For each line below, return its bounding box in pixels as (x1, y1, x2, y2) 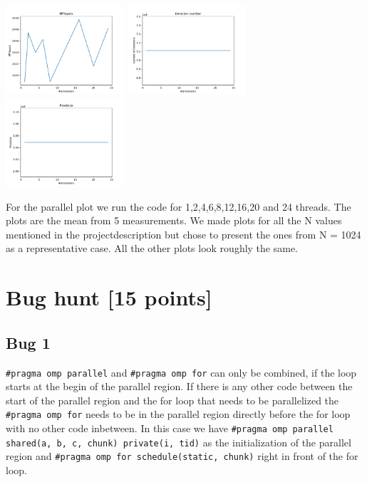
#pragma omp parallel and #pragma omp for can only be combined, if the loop (6, 365, 357, 379)
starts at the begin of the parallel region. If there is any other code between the (6, 379, 353, 394)
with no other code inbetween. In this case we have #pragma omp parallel (6, 421, 334, 436)
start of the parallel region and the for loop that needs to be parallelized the (6, 392, 339, 407)
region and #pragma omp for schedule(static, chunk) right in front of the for (6, 449, 358, 463)
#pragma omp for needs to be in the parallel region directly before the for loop (6, 407, 351, 421)
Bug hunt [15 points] (6, 283, 212, 312)
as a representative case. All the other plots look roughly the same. (6, 241, 299, 256)
